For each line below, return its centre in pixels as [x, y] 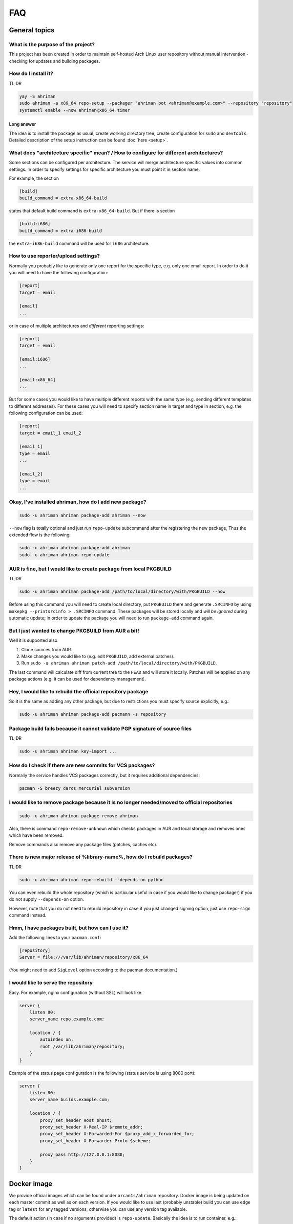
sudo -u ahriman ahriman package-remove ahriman [79, 816]
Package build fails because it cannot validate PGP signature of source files [100, 729]
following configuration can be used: [46, 413]
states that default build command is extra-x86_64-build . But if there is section [92, 211]
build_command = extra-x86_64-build [63, 198]
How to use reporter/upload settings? [54, 256]
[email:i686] [35, 359]
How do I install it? [31, 73]
